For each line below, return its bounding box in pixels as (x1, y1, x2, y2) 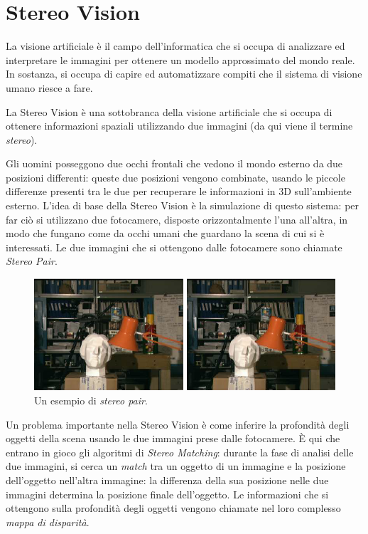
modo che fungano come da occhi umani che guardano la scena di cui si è (6, 226, 325, 241)
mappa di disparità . (6, 514, 90, 529)
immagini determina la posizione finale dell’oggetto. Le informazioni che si (6, 486, 329, 501)
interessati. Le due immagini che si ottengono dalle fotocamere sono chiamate (6, 239, 342, 254)
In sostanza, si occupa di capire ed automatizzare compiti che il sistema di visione (6, 66, 362, 81)
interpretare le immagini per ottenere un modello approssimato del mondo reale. (6, 52, 355, 67)
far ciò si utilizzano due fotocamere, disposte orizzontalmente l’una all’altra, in (6, 211, 348, 226)
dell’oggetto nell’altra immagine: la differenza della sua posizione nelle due (6, 472, 329, 487)
